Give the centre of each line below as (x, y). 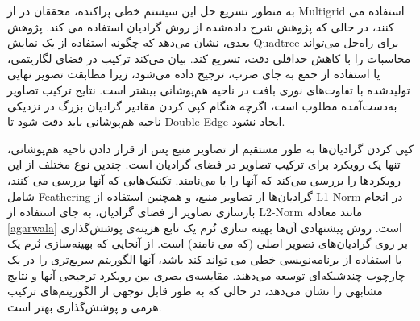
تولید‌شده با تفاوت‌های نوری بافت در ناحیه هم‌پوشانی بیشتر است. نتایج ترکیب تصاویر (209, 89)
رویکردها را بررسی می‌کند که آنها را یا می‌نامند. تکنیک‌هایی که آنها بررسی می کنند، (204, 179)
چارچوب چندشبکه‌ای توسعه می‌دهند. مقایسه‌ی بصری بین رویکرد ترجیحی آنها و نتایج (206, 275)
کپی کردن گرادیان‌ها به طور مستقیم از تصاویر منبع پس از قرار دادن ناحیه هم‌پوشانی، (211, 148)
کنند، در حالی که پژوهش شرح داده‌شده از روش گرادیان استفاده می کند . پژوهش (201, 26)
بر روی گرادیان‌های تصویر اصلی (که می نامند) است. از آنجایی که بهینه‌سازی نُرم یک (208, 243)
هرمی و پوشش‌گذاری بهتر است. (85, 306)
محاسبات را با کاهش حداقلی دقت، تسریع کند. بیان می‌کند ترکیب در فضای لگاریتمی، (209, 58)
